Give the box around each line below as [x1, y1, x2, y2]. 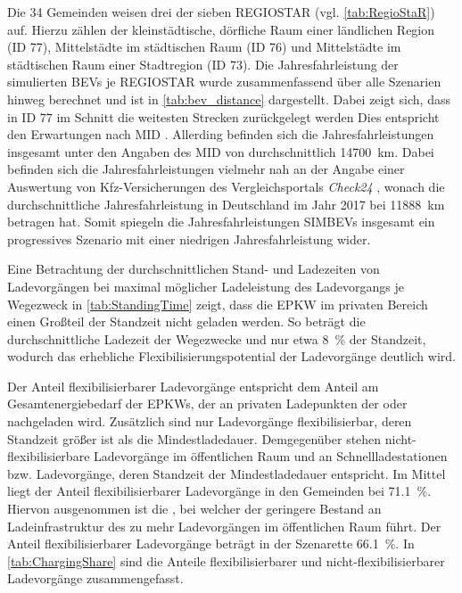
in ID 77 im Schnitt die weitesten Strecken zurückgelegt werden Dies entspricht [7, 107, 440, 126]
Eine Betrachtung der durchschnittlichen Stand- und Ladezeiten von [7, 259, 380, 278]
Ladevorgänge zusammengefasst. [7, 569, 184, 588]
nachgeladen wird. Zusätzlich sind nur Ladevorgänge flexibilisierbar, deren [7, 412, 412, 431]
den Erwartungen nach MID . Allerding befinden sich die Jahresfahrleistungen [7, 125, 434, 144]
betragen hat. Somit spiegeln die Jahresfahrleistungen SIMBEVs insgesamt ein [7, 212, 435, 231]
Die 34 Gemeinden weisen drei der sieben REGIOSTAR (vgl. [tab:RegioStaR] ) [7, 3, 435, 21]
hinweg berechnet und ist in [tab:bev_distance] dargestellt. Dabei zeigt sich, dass [7, 89, 450, 108]
